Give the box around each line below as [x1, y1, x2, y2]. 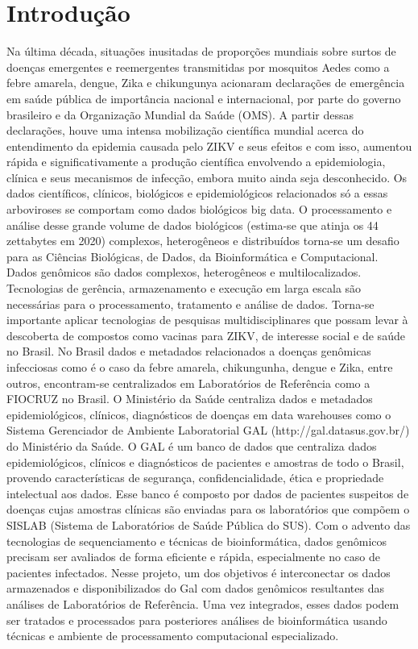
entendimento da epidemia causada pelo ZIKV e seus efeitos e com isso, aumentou [6, 137, 412, 154]
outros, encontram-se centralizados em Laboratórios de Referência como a [6, 374, 370, 391]
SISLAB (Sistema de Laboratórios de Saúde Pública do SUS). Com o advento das [6, 516, 411, 533]
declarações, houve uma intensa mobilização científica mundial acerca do [6, 122, 364, 139]
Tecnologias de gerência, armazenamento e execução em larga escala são [6, 280, 362, 297]
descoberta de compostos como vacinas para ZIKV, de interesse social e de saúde [6, 327, 405, 343]
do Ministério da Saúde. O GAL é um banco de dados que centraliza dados [6, 437, 377, 454]
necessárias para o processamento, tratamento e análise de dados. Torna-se [6, 295, 375, 312]
